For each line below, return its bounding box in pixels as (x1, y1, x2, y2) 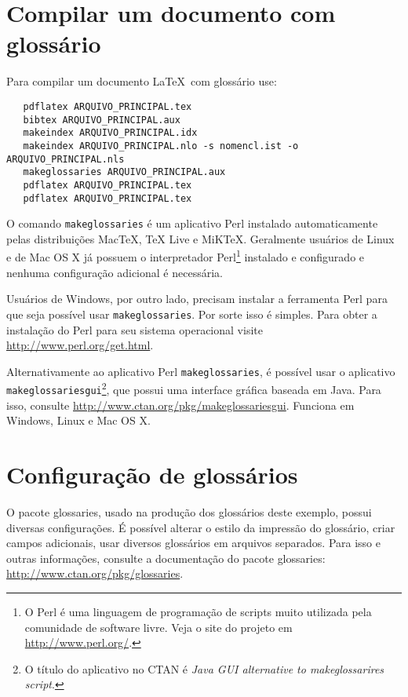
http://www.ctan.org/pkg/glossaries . (6, 565, 184, 582)
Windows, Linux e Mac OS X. (6, 412, 151, 429)
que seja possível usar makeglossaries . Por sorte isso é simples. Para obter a (6, 305, 377, 322)
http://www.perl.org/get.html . (6, 337, 154, 353)
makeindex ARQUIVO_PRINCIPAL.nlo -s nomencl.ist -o (23, 140, 299, 151)
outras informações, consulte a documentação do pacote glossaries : (6, 549, 326, 566)
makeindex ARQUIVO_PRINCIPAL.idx (23, 127, 198, 139)
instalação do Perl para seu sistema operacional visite (6, 321, 263, 338)
